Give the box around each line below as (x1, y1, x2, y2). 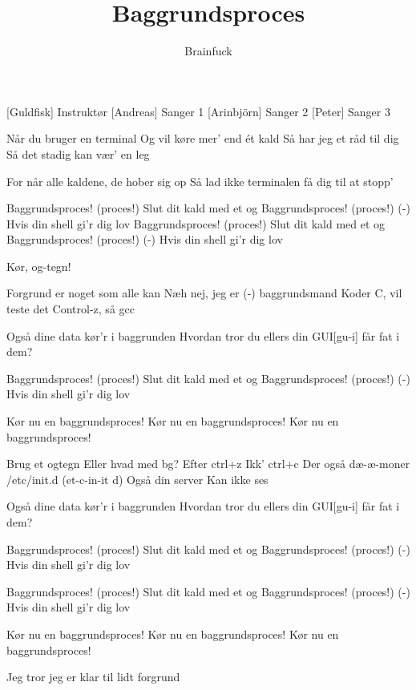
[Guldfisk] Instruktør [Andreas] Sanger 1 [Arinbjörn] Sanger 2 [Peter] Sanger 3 (6, 103, 390, 119)
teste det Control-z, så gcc (6, 301, 135, 317)
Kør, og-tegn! (6, 257, 71, 274)
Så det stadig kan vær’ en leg (6, 145, 150, 162)
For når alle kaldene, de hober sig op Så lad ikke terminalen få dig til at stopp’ (6, 172, 394, 189)
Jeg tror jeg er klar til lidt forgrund (6, 668, 180, 685)
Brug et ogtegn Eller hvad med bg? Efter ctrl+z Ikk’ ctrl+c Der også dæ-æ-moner (6, 455, 410, 472)
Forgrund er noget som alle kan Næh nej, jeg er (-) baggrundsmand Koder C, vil (6, 284, 402, 301)
